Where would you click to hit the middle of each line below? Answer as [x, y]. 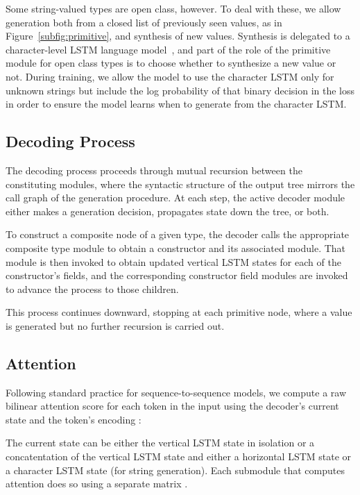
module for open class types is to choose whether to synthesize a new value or [171, 63]
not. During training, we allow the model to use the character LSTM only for [170, 76]
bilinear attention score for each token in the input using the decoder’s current [172, 406]
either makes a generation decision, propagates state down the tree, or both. [168, 211]
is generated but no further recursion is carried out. [115, 325]
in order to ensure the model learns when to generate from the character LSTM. [176, 104]
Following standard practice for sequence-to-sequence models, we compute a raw [176, 392]
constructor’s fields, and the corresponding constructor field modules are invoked [177, 275]
